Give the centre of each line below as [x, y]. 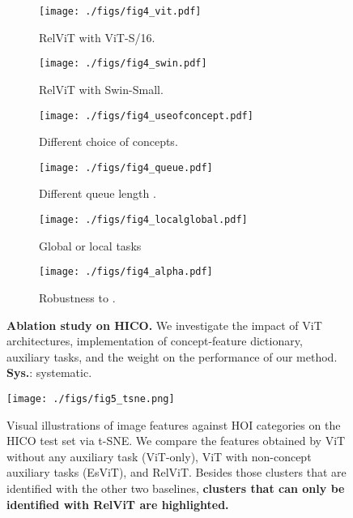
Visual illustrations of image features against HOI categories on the [174, 424]
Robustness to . [77, 297]
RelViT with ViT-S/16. [97, 37]
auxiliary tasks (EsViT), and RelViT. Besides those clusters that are [176, 472]
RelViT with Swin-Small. [101, 89]
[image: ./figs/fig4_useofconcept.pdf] [146, 116]
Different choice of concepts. [108, 141]
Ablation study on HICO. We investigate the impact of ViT [164, 325]
